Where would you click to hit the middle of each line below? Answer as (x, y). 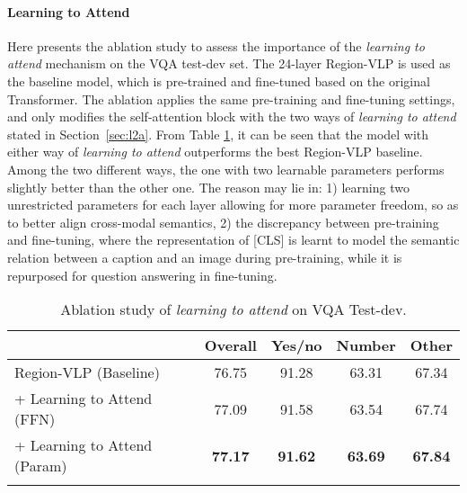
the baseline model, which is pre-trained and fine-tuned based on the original (219, 81)
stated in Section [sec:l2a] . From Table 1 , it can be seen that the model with (218, 134)
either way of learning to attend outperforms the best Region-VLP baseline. (215, 152)
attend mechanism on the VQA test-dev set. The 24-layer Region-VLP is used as (229, 63)
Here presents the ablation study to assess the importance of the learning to (216, 45)
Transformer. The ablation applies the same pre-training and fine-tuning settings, (231, 99)
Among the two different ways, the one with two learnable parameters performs (226, 169)
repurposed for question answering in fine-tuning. (142, 275)
